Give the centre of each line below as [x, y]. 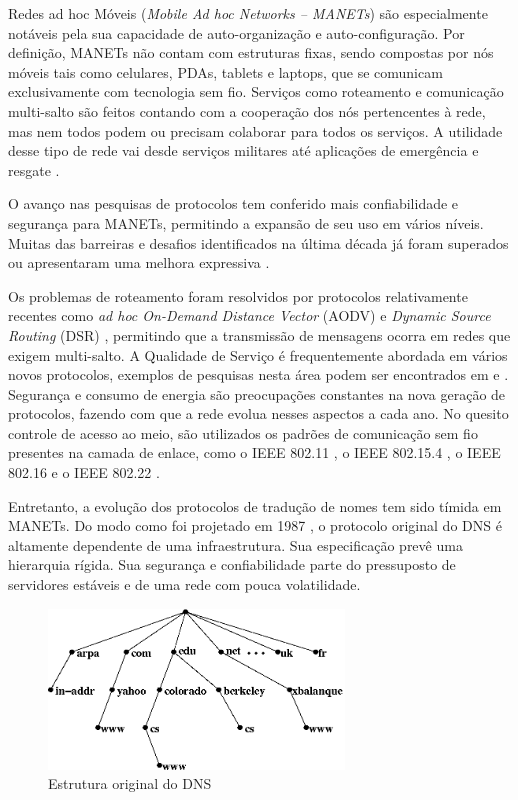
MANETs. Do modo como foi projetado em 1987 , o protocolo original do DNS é [255, 525]
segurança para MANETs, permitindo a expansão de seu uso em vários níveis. [246, 222]
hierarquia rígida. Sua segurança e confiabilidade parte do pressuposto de [232, 564]
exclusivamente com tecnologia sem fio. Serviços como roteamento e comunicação [256, 91]
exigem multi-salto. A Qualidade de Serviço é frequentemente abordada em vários [258, 354]
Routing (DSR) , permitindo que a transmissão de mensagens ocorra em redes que [259, 334]
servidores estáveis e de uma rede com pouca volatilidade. [184, 584]
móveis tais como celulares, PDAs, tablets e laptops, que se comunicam [225, 71]
